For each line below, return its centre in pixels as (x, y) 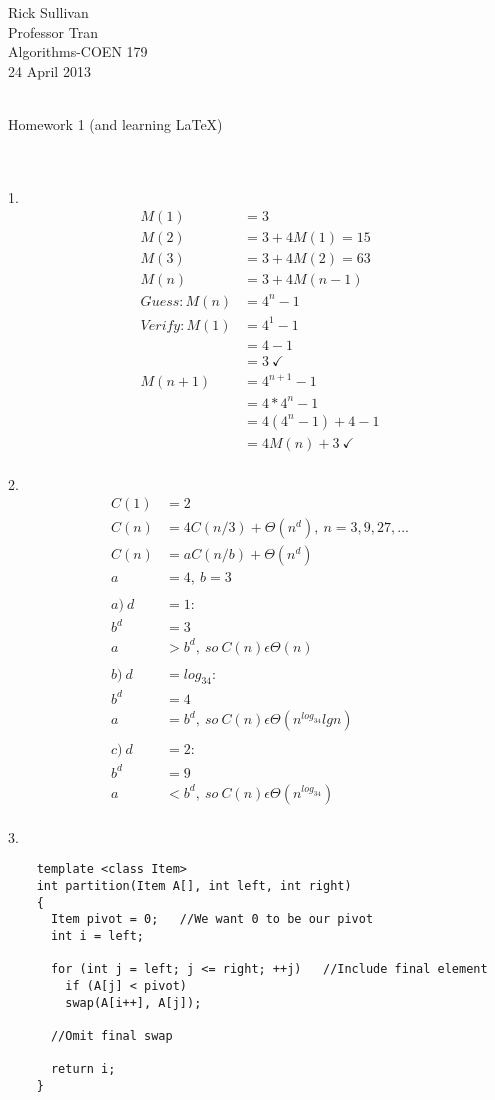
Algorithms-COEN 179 (78, 51)
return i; (83, 1069)
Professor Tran (53, 31)
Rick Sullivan (48, 12)
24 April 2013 (49, 70)
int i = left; (97, 935)
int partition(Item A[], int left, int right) (194, 885)
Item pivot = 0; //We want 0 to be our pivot (212, 919)
